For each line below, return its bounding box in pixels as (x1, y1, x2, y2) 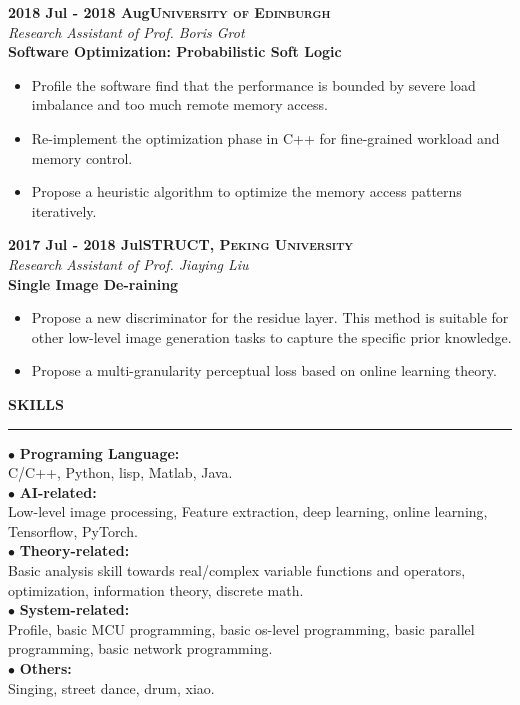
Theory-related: (19, 540, 130, 561)
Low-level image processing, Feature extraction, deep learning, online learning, (8, 501, 488, 522)
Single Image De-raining (8, 273, 179, 294)
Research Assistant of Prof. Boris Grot (8, 21, 245, 42)
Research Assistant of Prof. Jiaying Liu (8, 253, 249, 274)
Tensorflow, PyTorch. (8, 520, 138, 541)
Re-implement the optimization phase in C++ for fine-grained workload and (31, 127, 500, 148)
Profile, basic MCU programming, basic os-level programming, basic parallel (8, 618, 475, 639)
